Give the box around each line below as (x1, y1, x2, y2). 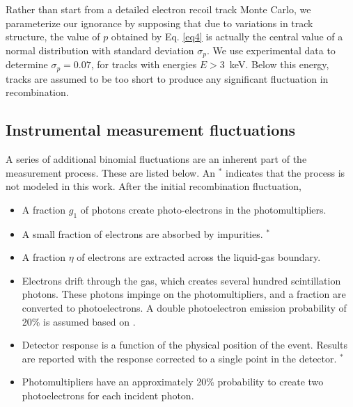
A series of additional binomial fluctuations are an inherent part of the (6, 152, 307, 166)
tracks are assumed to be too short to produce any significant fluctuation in (6, 71, 329, 86)
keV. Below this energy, (229, 57, 329, 72)
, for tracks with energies (91, 57, 197, 72)
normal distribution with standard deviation (6, 42, 194, 57)
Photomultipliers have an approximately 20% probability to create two (22, 374, 324, 389)
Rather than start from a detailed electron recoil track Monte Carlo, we (6, 2, 311, 16)
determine (6, 57, 48, 72)
